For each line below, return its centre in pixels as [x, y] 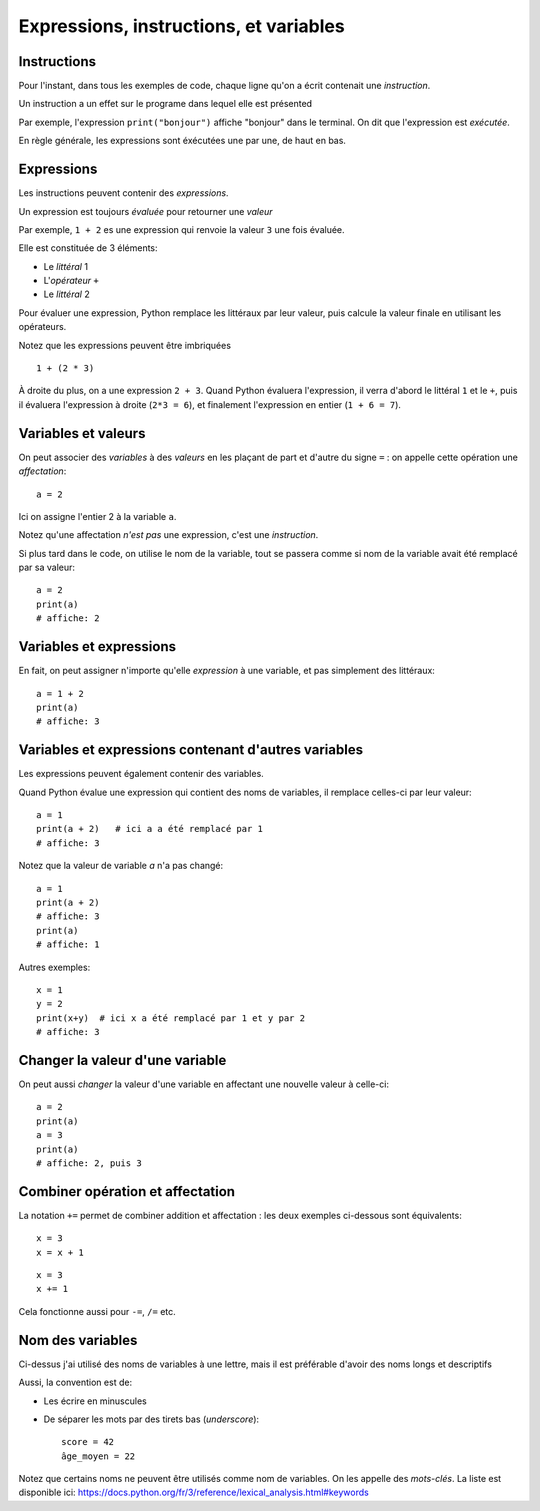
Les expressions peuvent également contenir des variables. [141, 774]
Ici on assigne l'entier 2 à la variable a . [97, 516]
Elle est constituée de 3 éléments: [88, 248]
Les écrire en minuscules [95, 1401]
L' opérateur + [71, 281]
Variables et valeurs [82, 433]
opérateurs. [42, 327]
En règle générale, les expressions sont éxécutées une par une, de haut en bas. [182, 141]
